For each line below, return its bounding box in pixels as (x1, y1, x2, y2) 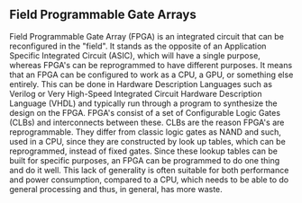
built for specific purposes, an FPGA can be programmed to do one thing (9, 154, 280, 165)
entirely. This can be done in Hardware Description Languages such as (9, 78, 273, 89)
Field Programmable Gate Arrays (9, 7, 197, 22)
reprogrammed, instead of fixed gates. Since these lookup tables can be (9, 146, 278, 156)
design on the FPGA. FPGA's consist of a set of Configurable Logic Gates (9, 107, 281, 118)
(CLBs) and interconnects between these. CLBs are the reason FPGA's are (9, 117, 285, 128)
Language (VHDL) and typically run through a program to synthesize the (9, 98, 278, 109)
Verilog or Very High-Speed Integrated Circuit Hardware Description (9, 88, 263, 99)
